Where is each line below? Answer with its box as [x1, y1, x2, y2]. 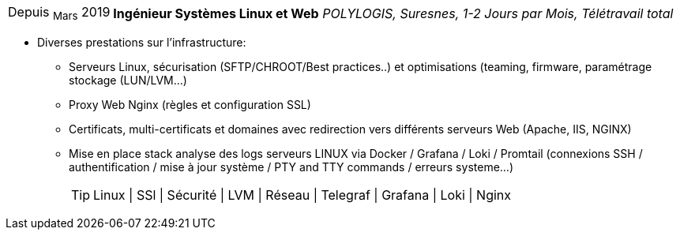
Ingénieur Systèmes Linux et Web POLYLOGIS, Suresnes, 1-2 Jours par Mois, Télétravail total [113, 5, 674, 21]
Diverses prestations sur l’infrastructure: [37, 36, 246, 50]
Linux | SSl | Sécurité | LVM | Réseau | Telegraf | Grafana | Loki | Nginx [93, 187, 512, 204]
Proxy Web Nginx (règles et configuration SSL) [69, 98, 311, 112]
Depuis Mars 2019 [8, 4, 111, 23]
